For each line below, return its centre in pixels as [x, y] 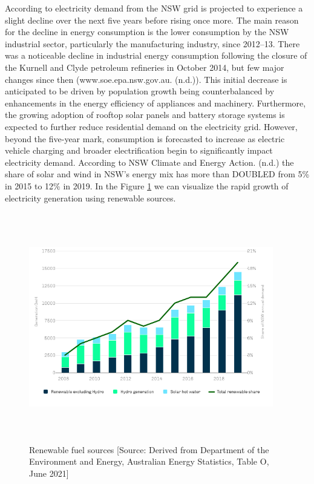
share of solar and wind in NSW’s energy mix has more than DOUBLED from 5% [157, 174]
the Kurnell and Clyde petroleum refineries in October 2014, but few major [145, 67]
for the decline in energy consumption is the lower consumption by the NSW [147, 32]
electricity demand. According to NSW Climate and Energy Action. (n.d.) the [149, 162]
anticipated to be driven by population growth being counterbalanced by [140, 91]
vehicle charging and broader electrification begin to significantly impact [139, 150]
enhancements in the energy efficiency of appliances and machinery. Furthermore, [155, 103]
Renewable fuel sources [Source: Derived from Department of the [149, 449]
